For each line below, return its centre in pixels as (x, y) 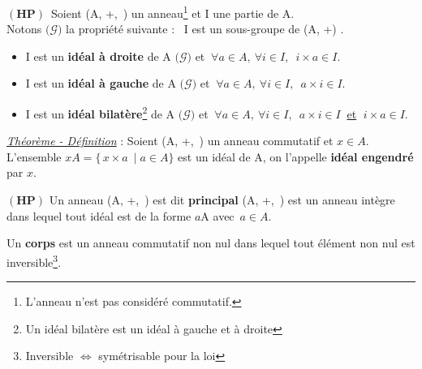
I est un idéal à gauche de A (101, 83)
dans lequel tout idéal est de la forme (99, 215)
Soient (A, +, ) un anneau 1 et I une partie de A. (173, 12)
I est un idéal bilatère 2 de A (100, 112)
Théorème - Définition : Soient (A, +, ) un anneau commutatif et (170, 141)
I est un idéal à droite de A (98, 56)
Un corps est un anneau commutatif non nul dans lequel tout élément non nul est (211, 243)
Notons (24, 29)
